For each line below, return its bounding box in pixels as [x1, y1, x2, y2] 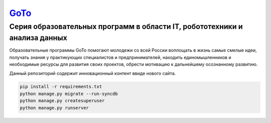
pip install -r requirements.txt [20, 84, 102, 89]
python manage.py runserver [20, 105, 89, 110]
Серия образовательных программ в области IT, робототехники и [9, 22, 243, 31]
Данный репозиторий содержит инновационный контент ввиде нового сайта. [9, 70, 176, 76]
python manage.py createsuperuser [20, 98, 105, 103]
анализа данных [9, 33, 67, 42]
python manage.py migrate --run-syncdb [20, 90, 118, 96]
